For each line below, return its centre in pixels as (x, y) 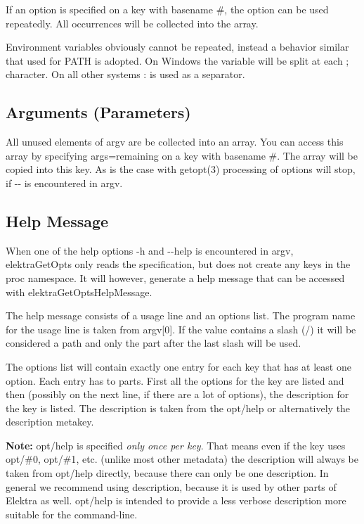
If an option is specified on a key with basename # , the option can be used (167, 9)
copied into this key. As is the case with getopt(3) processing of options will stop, (181, 169)
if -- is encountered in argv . (64, 183)
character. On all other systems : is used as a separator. (125, 74)
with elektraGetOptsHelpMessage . (79, 292)
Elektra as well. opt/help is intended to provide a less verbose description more (176, 500)
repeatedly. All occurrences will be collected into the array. (132, 23)
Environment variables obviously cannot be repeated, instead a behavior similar (177, 47)
